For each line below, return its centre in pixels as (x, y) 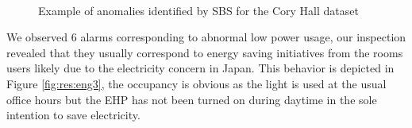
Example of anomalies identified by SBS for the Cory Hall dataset (198, 10)
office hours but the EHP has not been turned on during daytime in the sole (192, 99)
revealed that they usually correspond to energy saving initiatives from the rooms (205, 52)
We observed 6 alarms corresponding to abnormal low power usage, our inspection (206, 37)
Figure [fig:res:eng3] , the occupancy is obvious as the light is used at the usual (196, 83)
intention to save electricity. (73, 115)
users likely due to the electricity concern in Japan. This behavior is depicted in (200, 68)
